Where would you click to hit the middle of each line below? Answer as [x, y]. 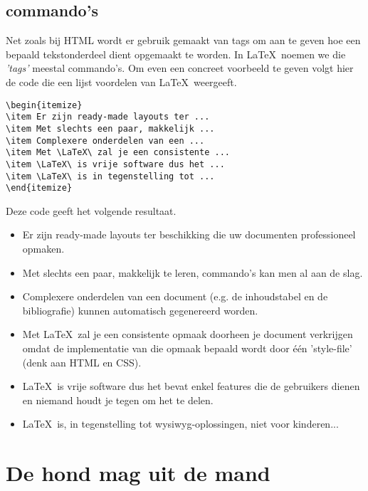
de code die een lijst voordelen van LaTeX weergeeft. [121, 81]
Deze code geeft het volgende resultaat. [91, 210]
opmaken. [43, 249]
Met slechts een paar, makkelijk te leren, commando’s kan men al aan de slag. [193, 272]
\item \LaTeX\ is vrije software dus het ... [115, 164]
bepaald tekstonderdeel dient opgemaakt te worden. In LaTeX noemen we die [176, 54]
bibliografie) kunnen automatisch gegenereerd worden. [140, 310]
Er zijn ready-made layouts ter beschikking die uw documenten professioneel [189, 234]
